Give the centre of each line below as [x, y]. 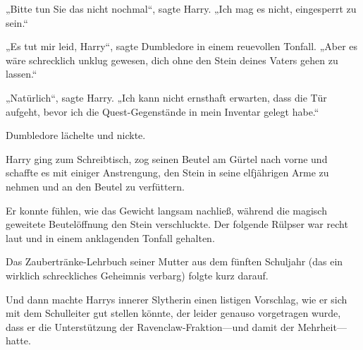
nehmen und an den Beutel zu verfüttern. [95, 186]
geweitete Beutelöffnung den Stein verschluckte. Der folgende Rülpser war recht [177, 224]
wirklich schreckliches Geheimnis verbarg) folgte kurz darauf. [137, 275]
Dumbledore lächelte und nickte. [76, 135]
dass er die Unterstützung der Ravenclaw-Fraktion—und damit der [150, 326]
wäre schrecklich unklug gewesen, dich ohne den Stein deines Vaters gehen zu [172, 60]
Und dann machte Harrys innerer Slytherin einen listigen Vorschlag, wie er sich [177, 299]
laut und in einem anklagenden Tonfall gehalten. [110, 237]
